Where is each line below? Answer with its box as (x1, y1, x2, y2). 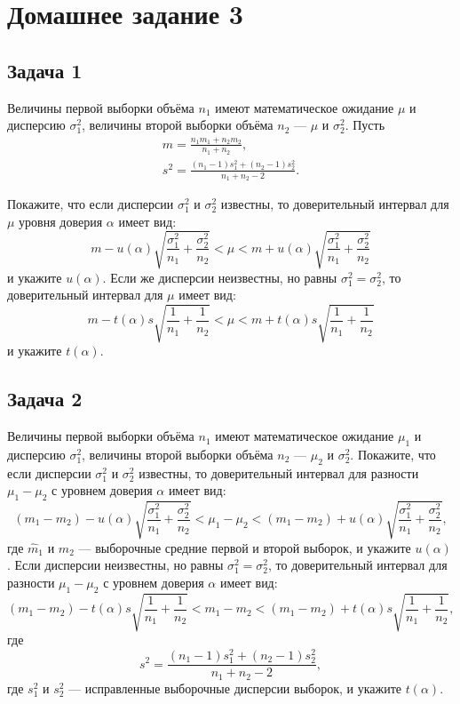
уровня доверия (19, 212, 103, 230)
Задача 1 (7, 56, 83, 84)
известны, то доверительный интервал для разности (139, 463, 419, 482)
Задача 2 (7, 385, 83, 412)
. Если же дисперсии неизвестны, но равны (102, 268, 337, 286)
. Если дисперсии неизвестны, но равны (7, 556, 224, 574)
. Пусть (345, 116, 385, 134)
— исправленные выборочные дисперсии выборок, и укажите (68, 678, 401, 697)
